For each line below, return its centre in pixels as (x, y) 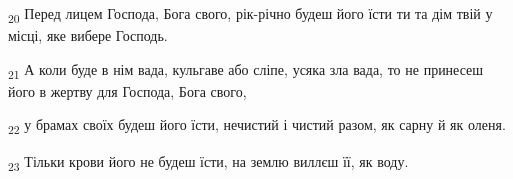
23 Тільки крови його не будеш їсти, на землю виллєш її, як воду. (208, 162)
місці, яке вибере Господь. (88, 35)
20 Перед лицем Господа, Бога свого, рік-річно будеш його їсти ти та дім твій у (250, 14)
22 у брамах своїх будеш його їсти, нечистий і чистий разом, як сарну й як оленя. (257, 126)
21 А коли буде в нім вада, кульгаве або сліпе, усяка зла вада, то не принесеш (246, 70)
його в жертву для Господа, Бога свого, (127, 90)
